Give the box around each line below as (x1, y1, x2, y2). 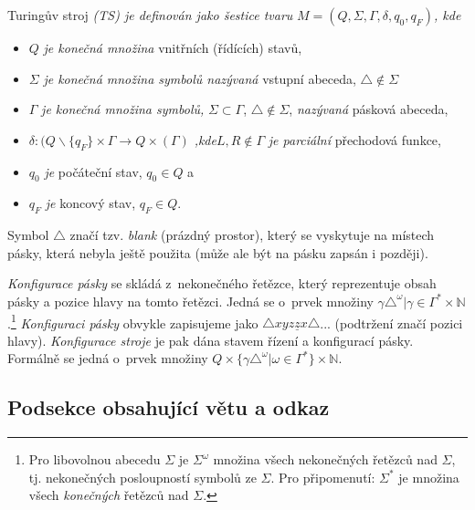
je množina (398, 467, 459, 486)
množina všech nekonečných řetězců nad (213, 450, 438, 469)
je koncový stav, (45, 193, 136, 213)
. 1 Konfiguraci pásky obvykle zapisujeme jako (7, 310, 259, 332)
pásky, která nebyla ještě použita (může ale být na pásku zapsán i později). (7, 243, 428, 262)
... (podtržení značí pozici (320, 313, 463, 332)
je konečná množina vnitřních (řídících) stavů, (43, 38, 302, 57)
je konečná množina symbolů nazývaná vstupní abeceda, (43, 68, 356, 88)
